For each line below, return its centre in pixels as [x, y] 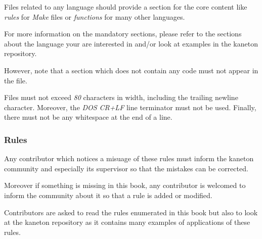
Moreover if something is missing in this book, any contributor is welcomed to [125, 185]
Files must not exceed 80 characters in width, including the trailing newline [121, 97]
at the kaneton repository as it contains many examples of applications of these [127, 222]
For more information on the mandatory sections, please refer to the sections [123, 34]
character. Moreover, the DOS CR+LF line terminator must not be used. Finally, [130, 107]
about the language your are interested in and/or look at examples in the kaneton [131, 43]
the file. [16, 80]
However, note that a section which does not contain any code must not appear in [131, 70]
